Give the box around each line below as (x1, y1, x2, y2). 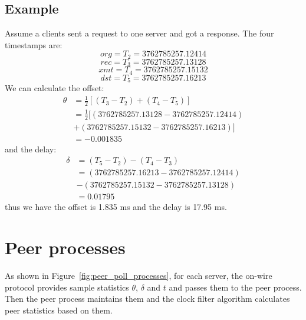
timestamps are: (5, 38, 62, 51)
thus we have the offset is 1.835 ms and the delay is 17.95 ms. (5, 201, 227, 213)
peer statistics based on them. (5, 304, 113, 316)
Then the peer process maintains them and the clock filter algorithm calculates (5, 292, 290, 305)
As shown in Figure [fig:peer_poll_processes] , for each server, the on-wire (5, 269, 272, 282)
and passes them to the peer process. (169, 281, 302, 293)
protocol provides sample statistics (5, 281, 129, 293)
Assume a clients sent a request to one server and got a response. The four (5, 27, 274, 39)
